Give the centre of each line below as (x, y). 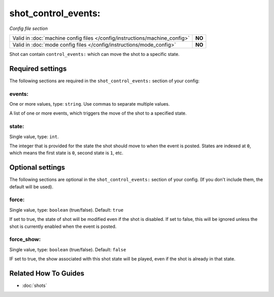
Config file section (29, 28)
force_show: (25, 240)
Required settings (38, 69)
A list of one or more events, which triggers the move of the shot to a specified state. (98, 113)
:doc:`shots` (35, 285)
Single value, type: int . (34, 137)
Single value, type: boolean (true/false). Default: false (68, 249)
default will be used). (31, 187)
